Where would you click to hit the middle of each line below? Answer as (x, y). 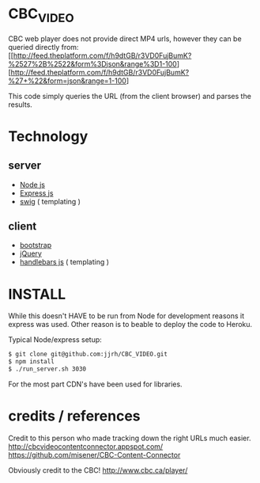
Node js (32, 184)
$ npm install (32, 362)
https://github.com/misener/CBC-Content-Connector (94, 454)
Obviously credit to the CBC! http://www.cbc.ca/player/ (98, 470)
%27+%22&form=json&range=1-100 (67, 81)
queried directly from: (43, 47)
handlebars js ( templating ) (64, 262)
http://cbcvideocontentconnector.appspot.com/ (86, 446)
